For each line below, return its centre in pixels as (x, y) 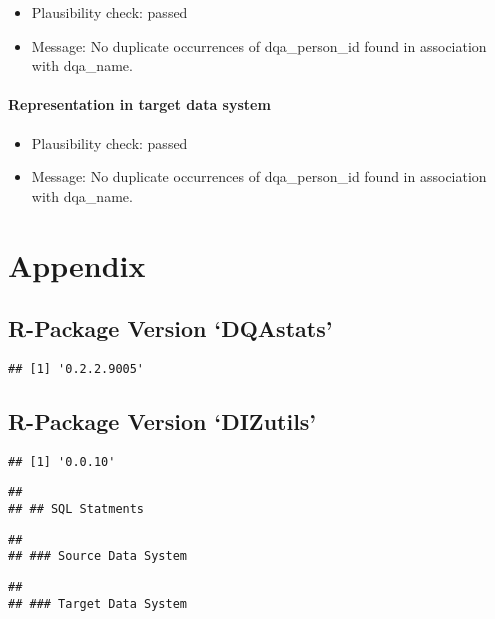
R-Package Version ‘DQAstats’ (170, 328)
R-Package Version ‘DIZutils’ (162, 420)
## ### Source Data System (97, 556)
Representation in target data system (139, 104)
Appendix (77, 264)
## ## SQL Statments (76, 509)
